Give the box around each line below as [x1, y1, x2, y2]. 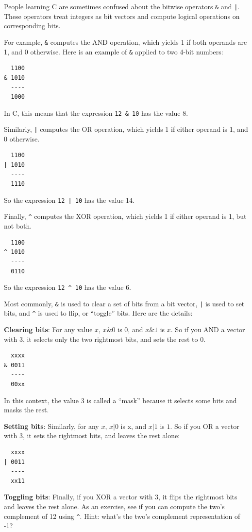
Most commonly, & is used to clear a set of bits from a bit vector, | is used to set [4, 298, 245, 308]
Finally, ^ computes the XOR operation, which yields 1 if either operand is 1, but [4, 211, 247, 221]
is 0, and [118, 324, 143, 335]
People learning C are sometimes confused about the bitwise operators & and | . [4, 1, 240, 11]
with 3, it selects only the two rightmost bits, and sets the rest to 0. [4, 334, 206, 344]
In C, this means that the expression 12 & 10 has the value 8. [4, 107, 188, 118]
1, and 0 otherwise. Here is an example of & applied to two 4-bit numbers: [4, 46, 223, 56]
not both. [4, 221, 32, 231]
